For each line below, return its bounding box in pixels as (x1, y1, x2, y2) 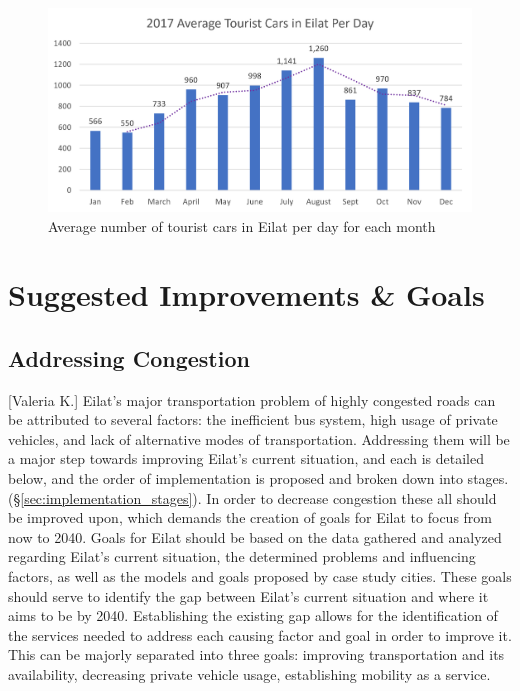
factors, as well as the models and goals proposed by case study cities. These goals (8, 566, 512, 587)
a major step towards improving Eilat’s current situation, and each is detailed (8, 448, 485, 469)
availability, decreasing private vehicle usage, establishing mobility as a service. (8, 663, 491, 684)
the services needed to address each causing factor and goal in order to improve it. (8, 624, 512, 645)
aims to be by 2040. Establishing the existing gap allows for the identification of (8, 605, 498, 626)
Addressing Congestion (8, 342, 250, 373)
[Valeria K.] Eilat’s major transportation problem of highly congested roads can (8, 389, 496, 410)
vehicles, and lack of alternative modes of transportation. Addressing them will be (8, 428, 510, 449)
